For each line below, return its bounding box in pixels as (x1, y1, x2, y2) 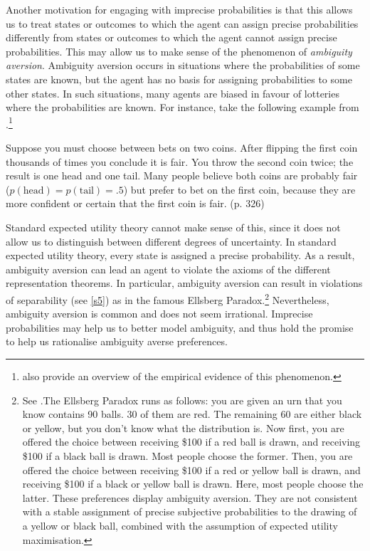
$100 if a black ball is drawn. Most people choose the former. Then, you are (22, 448, 353, 463)
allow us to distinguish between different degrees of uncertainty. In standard (6, 233, 337, 248)
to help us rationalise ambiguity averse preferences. (6, 334, 228, 349)
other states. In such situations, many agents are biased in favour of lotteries (6, 85, 339, 100)
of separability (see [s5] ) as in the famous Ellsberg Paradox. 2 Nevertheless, (6, 290, 329, 307)
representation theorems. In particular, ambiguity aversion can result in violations (6, 275, 363, 290)
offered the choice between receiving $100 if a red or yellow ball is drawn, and (22, 462, 361, 477)
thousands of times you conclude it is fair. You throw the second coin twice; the (6, 154, 354, 169)
